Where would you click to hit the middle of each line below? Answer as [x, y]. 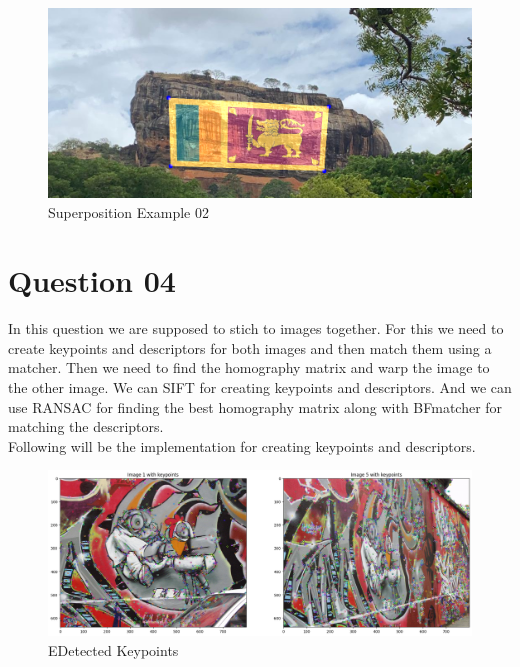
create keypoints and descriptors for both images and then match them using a [250, 347]
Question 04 [92, 280]
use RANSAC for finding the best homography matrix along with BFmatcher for [255, 406]
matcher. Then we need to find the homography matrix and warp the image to [249, 367]
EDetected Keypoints [113, 650]
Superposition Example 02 [128, 211]
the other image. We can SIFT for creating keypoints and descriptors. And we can [260, 387]
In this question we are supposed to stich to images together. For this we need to [256, 328]
